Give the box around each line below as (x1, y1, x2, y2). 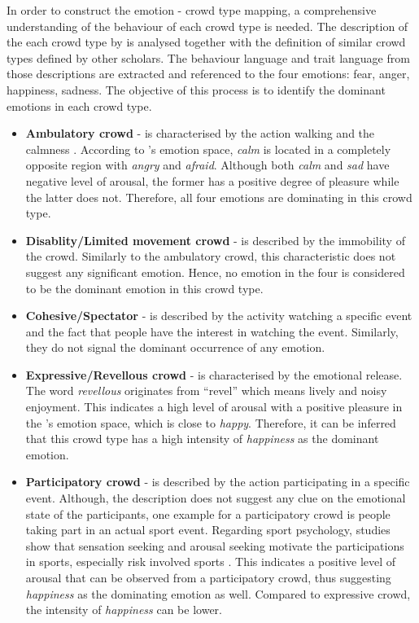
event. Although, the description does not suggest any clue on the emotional (25, 489, 406, 507)
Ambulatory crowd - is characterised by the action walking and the (25, 125, 375, 142)
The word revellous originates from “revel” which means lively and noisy (25, 382, 387, 399)
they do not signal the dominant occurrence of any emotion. (25, 339, 325, 356)
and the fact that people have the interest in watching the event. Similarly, (25, 322, 399, 340)
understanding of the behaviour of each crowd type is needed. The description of (7, 17, 408, 34)
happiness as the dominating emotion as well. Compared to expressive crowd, (25, 585, 411, 602)
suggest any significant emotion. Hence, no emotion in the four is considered (25, 263, 405, 280)
